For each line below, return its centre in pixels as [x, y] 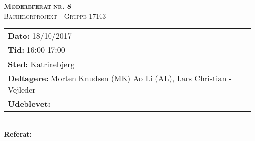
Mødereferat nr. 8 [38, 6]
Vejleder [22, 90]
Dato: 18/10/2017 [40, 36]
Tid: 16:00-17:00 [37, 50]
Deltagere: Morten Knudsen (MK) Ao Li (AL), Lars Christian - [120, 78]
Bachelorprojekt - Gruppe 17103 [55, 15]
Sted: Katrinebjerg [41, 64]
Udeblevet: [29, 104]
